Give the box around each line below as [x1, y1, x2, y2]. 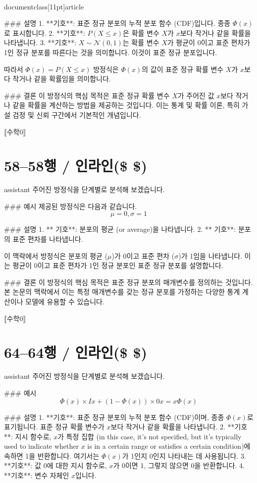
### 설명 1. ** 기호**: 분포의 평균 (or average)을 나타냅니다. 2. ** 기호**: [4, 224, 236, 234]
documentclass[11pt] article [4, 1, 84, 11]
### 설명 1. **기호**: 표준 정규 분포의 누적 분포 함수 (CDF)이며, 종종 [4, 412, 224, 422]
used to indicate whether [4, 441, 79, 451]
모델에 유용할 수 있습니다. [25, 296, 104, 306]
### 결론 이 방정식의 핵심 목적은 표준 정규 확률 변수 [4, 90, 170, 100]
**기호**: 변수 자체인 [4, 470, 69, 481]
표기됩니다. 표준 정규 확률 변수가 [4, 421, 104, 432]
